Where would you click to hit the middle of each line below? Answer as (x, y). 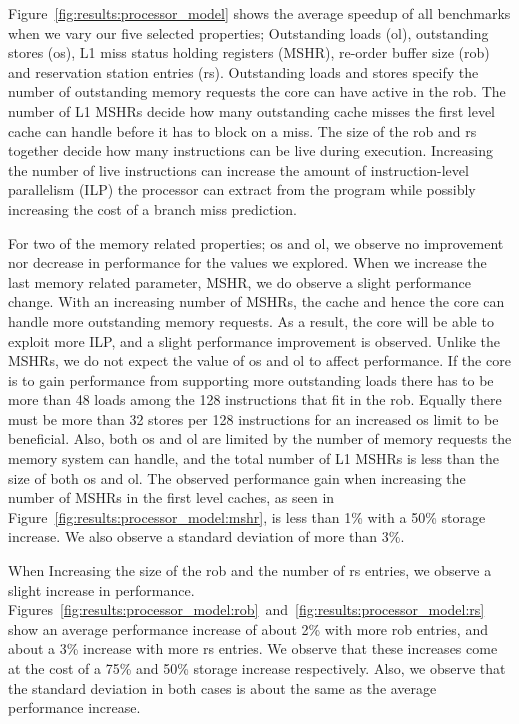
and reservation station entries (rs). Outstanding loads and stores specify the (243, 71)
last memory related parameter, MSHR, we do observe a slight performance (240, 281)
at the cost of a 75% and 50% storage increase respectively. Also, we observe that (257, 668)
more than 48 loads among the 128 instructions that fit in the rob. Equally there (255, 399)
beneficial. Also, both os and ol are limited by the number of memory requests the (260, 438)
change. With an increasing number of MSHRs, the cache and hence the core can (256, 301)
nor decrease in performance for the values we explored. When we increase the (247, 262)
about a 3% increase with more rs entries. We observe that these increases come (253, 648)
